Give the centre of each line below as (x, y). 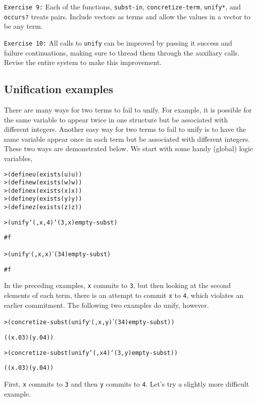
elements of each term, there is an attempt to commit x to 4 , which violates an (124, 295)
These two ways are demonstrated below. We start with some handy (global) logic (128, 148)
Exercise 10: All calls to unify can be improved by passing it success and (118, 42)
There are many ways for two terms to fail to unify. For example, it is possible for (128, 109)
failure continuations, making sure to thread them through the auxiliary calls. (122, 52)
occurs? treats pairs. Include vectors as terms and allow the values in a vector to (127, 16)
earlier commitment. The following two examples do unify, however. (106, 305)
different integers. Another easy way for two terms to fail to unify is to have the (125, 129)
